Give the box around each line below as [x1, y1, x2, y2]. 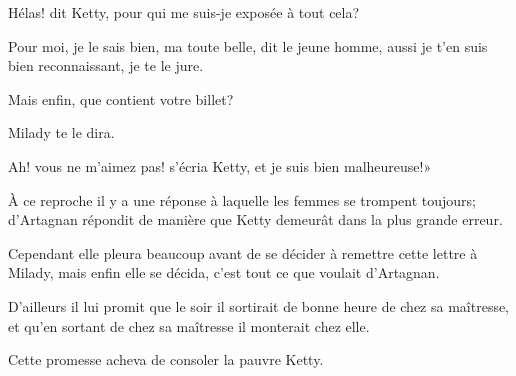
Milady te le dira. [8, 122, 115, 143]
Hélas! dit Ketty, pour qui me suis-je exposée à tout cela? [8, 2, 360, 22]
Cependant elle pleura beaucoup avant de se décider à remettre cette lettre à [8, 242, 478, 263]
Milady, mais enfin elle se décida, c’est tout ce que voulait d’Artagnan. [8, 262, 440, 283]
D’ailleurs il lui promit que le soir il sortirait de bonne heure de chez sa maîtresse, [8, 295, 510, 316]
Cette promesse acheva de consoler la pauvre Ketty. [8, 349, 324, 370]
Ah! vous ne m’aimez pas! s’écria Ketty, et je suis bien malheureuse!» [8, 155, 432, 176]
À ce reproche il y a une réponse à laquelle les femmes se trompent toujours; [8, 189, 476, 210]
